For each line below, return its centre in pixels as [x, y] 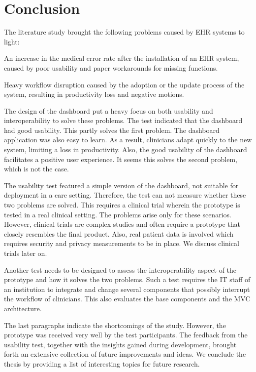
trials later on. [26, 253]
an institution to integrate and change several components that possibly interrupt [127, 289]
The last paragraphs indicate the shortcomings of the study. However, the [115, 325]
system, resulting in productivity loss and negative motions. [94, 94]
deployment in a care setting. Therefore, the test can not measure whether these [125, 195]
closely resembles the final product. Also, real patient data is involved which [119, 233]
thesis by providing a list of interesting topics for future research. [102, 363]
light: [12, 41]
